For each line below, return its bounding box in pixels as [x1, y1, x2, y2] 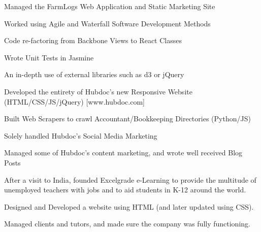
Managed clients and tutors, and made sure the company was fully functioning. [4, 218, 250, 229]
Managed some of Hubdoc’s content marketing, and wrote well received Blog [4, 147, 243, 158]
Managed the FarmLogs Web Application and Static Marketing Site [4, 1, 215, 11]
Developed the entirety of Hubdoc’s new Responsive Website [4, 86, 192, 96]
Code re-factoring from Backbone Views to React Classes [4, 35, 182, 46]
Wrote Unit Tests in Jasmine [4, 52, 94, 62]
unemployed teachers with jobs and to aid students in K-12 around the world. [4, 184, 246, 195]
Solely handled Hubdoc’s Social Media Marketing [4, 130, 157, 141]
